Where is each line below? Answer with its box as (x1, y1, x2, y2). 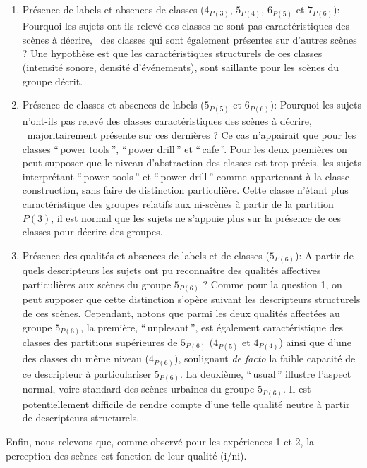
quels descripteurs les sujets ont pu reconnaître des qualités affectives (22, 263, 321, 278)
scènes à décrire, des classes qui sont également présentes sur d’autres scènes (22, 32, 357, 47)
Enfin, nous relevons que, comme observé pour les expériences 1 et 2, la (6, 433, 315, 448)
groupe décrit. (22, 73, 83, 88)
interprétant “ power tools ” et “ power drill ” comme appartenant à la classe (22, 168, 349, 183)
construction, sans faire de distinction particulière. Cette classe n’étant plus (22, 183, 349, 197)
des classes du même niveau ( (22, 351, 149, 366)
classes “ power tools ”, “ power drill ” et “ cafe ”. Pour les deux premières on (22, 141, 347, 156)
